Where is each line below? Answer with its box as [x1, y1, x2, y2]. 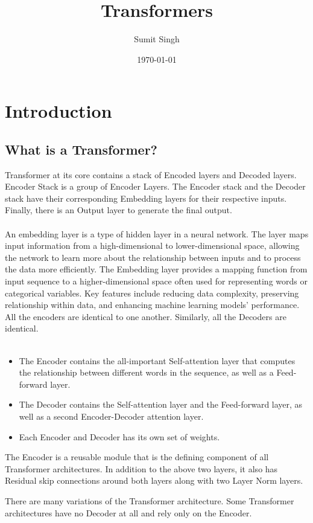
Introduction [5, 98, 112, 123]
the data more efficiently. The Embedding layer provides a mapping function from [5, 263, 308, 275]
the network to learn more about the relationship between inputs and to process [5, 251, 301, 263]
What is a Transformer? [5, 140, 157, 158]
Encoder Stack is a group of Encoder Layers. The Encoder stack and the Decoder [5, 180, 306, 193]
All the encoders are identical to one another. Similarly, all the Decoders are [5, 310, 286, 322]
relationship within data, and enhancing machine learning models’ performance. [5, 298, 300, 311]
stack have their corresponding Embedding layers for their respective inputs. [5, 191, 287, 204]
